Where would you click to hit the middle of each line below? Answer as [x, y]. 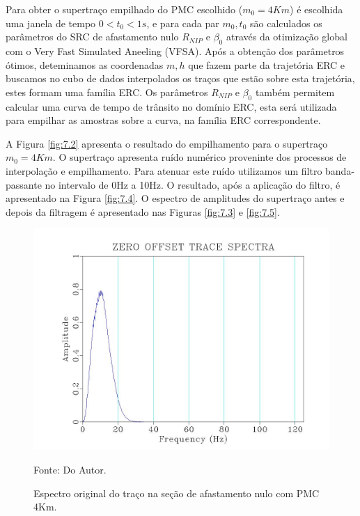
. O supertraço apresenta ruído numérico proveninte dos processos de [199, 157]
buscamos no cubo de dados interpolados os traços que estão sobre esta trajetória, [180, 78]
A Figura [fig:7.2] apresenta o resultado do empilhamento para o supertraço [167, 143]
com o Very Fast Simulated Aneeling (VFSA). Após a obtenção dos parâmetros [175, 50]
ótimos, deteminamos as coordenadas [85, 64]
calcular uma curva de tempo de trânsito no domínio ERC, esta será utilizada [171, 106]
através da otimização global [287, 37]
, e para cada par [183, 23]
